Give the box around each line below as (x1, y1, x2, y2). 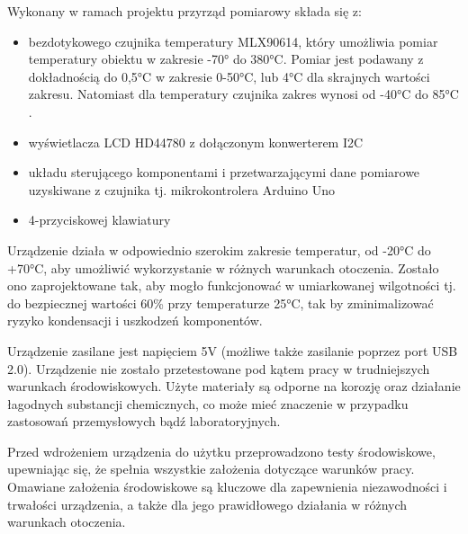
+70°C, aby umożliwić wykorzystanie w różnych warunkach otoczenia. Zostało (7, 258, 439, 277)
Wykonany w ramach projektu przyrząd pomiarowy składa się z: (7, 2, 362, 20)
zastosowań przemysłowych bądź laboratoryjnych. (7, 412, 281, 431)
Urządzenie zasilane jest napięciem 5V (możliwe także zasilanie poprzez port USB (7, 341, 458, 360)
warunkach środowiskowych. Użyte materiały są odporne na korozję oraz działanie (7, 377, 461, 396)
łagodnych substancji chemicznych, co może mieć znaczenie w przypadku (7, 394, 409, 413)
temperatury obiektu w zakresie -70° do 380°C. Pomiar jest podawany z (28, 49, 424, 68)
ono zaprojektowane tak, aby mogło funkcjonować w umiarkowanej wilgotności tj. (7, 276, 456, 295)
